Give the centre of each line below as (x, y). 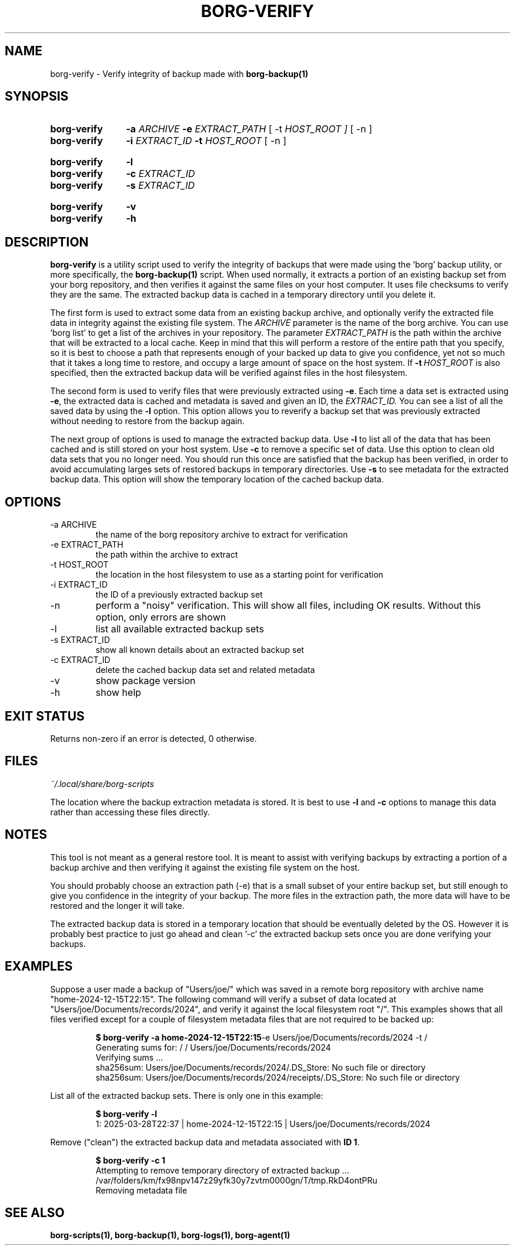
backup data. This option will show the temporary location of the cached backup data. (217, 479)
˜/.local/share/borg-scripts (102, 784)
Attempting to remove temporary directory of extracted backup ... (222, 1170)
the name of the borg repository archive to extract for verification (222, 535)
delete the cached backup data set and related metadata (205, 670)
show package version (146, 681)
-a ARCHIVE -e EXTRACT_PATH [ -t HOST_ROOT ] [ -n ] (249, 129)
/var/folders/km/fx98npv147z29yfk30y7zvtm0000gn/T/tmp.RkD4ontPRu (236, 1180)
